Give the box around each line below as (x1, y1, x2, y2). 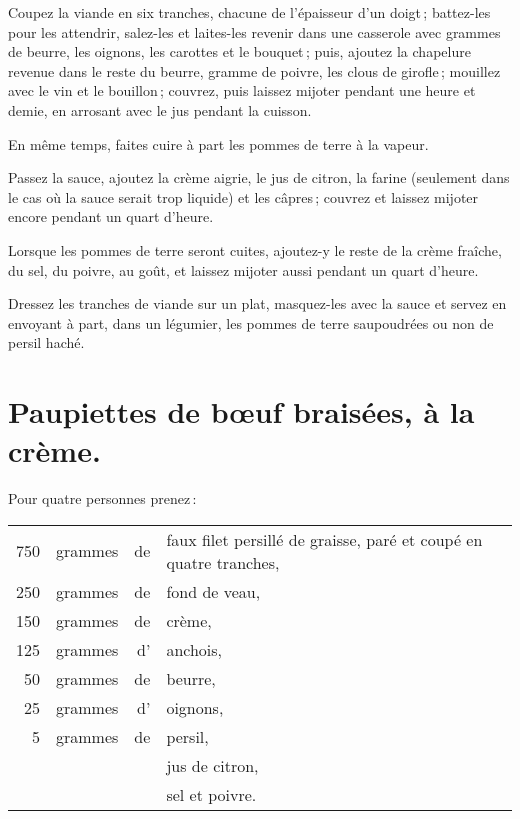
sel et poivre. (166, 782, 257, 806)
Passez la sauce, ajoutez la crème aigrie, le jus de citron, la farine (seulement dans (8, 167, 510, 188)
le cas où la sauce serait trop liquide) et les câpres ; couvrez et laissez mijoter (8, 186, 479, 207)
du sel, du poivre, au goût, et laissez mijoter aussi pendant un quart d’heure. (8, 259, 479, 280)
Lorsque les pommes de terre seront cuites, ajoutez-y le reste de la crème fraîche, (8, 239, 502, 260)
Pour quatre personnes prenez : (8, 488, 197, 509)
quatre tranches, (166, 550, 280, 574)
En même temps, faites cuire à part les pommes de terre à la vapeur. (8, 133, 429, 154)
